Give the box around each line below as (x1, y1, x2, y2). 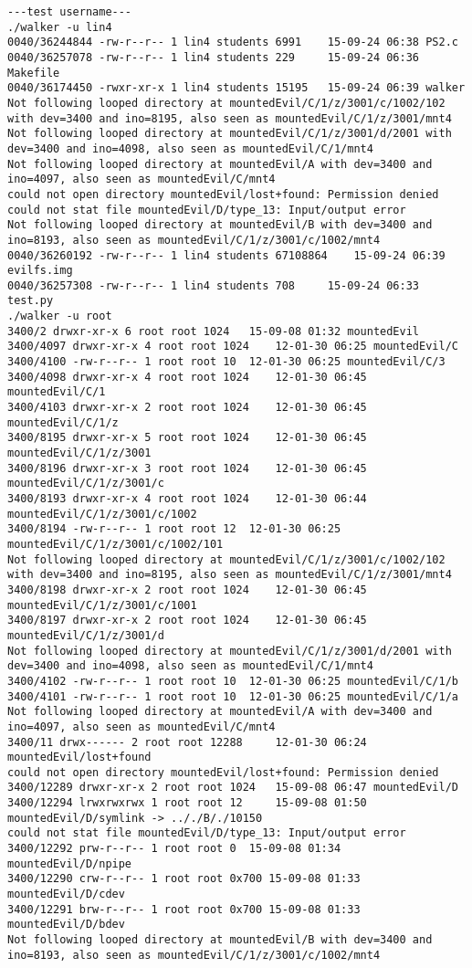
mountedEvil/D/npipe (7, 857, 132, 870)
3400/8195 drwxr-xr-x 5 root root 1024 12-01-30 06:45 (7, 431, 367, 445)
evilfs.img (7, 264, 73, 278)
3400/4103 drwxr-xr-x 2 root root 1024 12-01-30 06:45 (7, 401, 367, 415)
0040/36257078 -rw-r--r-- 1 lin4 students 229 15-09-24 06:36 (7, 50, 420, 64)
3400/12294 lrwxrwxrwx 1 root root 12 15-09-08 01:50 (7, 796, 367, 810)
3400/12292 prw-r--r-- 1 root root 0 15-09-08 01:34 (7, 842, 341, 856)
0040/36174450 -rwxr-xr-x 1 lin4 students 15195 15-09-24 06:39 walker (7, 81, 466, 95)
